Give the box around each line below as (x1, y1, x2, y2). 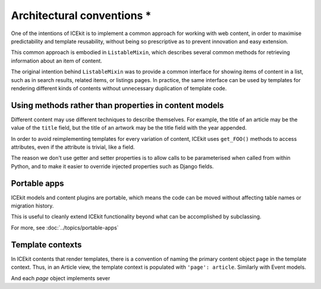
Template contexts (11, 240, 82, 250)
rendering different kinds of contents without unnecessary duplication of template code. (11, 84, 227, 92)
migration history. (11, 202, 54, 209)
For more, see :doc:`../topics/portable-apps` (11, 224, 119, 231)
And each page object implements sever (11, 274, 111, 282)
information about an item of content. (11, 57, 102, 64)
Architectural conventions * (11, 9, 152, 22)
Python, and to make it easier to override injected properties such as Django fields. (11, 162, 214, 169)
